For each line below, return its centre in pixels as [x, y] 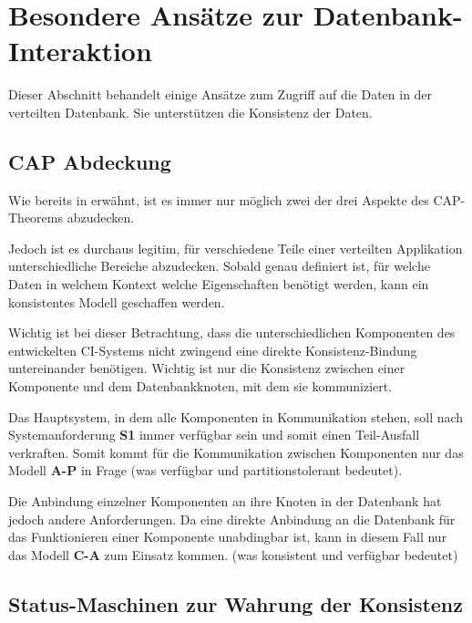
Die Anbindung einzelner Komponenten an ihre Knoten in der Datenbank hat [225, 501]
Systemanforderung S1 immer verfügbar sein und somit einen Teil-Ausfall [214, 435]
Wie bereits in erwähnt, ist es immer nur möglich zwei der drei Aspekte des [219, 199]
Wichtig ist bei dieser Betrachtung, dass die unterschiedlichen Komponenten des [232, 332]
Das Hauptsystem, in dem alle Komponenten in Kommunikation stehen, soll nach [236, 416]
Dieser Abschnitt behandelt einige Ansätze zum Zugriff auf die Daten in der [221, 94]
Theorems [36, 218]
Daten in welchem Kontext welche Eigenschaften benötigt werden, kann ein [219, 284]
